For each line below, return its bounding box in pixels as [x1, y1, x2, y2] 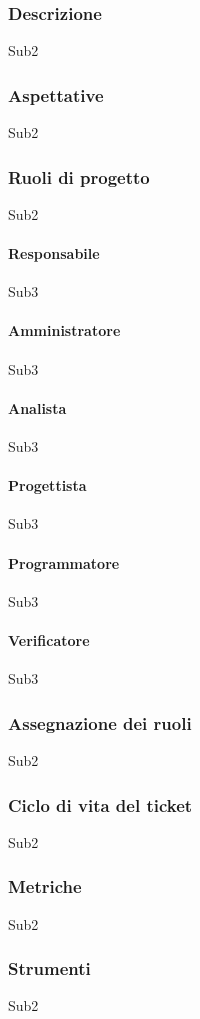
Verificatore [8, 629, 90, 650]
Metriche [8, 874, 82, 899]
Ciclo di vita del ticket [8, 792, 193, 817]
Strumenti [8, 956, 91, 981]
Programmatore [8, 552, 120, 573]
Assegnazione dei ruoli [8, 710, 192, 735]
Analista [8, 397, 67, 418]
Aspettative [8, 82, 104, 107]
